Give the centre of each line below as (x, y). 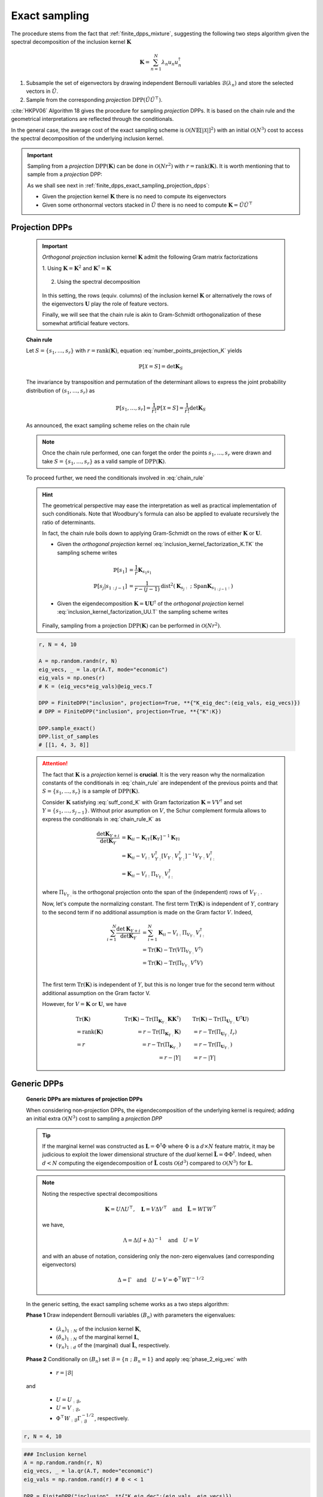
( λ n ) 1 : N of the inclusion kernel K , (98, 1329)
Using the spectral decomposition (99, 282)
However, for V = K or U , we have (84, 1004)
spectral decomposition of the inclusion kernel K (71, 41)
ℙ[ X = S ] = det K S (161, 367)
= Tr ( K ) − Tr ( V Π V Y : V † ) (173, 950)
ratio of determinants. (69, 522)
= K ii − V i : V (138, 857)
